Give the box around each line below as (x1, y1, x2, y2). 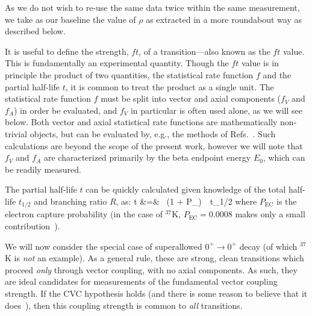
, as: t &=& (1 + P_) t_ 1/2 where (116, 194, 257, 207)
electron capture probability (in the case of (5, 208, 163, 220)
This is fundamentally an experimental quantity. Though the (5, 57, 229, 69)
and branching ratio (34, 194, 107, 207)
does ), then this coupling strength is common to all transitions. (5, 299, 243, 311)
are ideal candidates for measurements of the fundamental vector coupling (5, 275, 278, 288)
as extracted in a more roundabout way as (146, 13, 302, 25)
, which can (263, 151, 305, 164)
